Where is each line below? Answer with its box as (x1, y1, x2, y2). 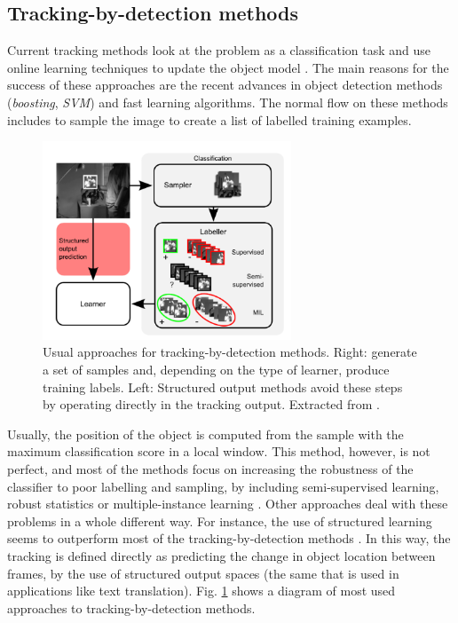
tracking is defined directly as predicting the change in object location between (7, 547, 436, 565)
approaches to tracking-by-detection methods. (7, 598, 256, 617)
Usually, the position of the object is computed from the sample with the (7, 424, 404, 443)
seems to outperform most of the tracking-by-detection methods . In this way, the (7, 529, 451, 548)
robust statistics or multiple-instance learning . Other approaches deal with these (7, 494, 448, 513)
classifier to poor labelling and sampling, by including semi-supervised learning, (7, 477, 439, 495)
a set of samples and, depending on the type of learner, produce (43, 360, 390, 379)
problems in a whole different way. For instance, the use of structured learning (7, 511, 432, 530)
